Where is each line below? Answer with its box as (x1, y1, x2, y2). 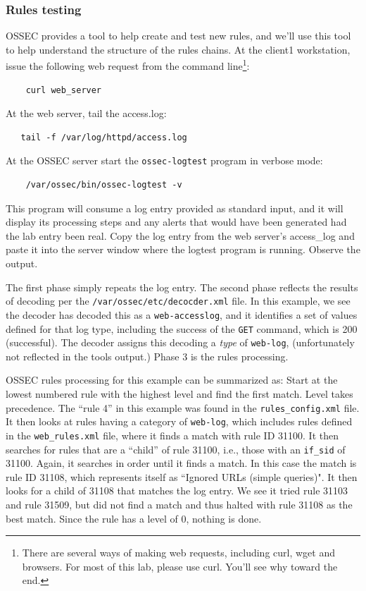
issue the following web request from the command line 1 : (6, 56, 250, 73)
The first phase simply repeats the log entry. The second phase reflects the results (6, 279, 358, 294)
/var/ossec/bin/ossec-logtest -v (25, 180, 182, 190)
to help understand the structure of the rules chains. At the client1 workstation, (6, 42, 351, 56)
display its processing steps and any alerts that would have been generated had (6, 214, 347, 229)
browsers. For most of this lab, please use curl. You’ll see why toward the (22, 559, 338, 573)
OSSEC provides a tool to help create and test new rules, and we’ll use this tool (6, 28, 351, 43)
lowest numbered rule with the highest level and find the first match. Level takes (6, 386, 353, 401)
